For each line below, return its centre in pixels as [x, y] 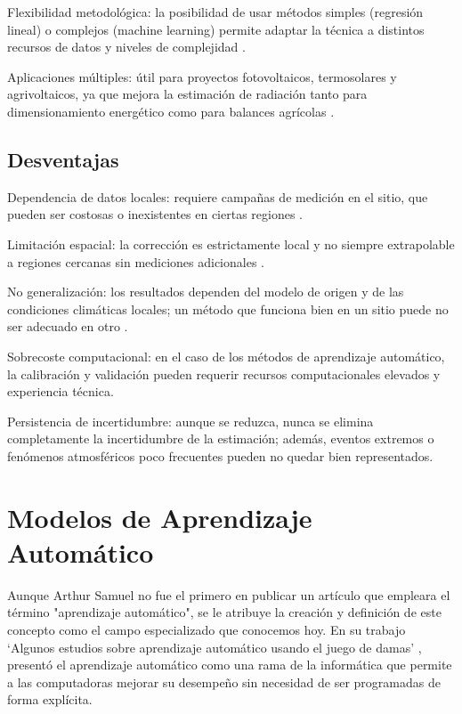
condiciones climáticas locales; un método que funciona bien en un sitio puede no [228, 308]
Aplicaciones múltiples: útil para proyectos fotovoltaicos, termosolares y [202, 76]
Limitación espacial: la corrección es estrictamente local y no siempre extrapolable [231, 243]
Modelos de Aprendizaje [160, 517]
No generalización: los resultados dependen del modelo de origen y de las [206, 292]
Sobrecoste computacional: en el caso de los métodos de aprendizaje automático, [226, 356]
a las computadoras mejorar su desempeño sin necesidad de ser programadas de [224, 682]
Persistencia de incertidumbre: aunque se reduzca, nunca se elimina [190, 421]
